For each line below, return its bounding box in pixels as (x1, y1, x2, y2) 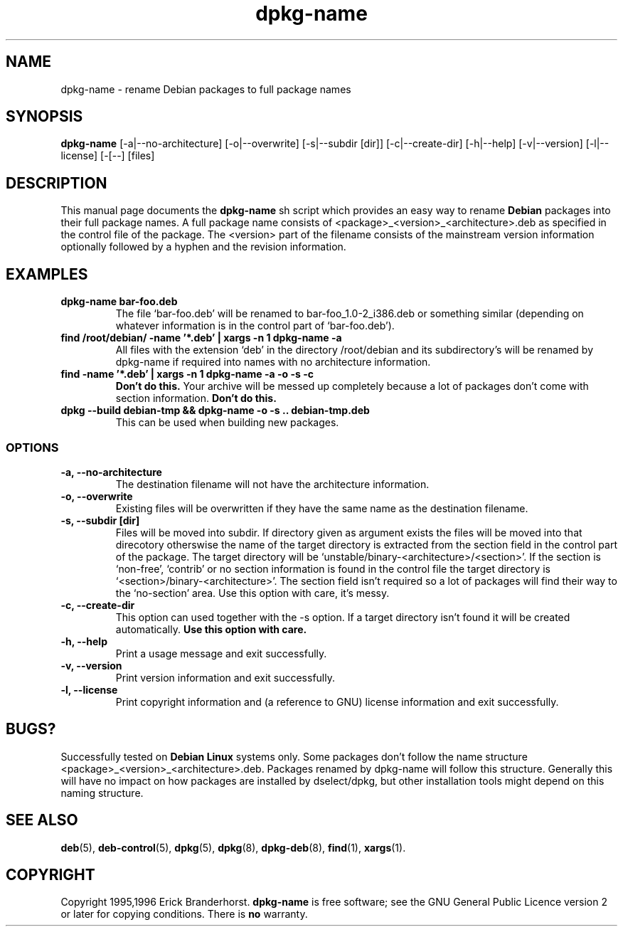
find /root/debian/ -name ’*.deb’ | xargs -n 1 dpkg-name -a (60, 332, 342, 344)
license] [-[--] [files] (60, 149, 155, 162)
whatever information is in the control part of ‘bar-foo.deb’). (115, 319, 395, 332)
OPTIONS (6, 440, 59, 455)
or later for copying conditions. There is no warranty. (60, 908, 308, 921)
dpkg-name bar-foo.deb (60, 295, 178, 308)
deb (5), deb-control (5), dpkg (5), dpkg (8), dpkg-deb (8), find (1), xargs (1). (60, 841, 406, 854)
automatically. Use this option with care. (115, 623, 307, 635)
